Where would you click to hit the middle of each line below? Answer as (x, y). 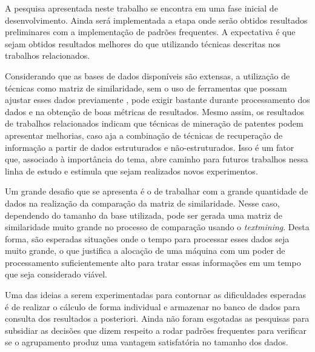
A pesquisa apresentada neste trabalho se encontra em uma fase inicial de (141, 8)
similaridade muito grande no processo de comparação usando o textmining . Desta (157, 227)
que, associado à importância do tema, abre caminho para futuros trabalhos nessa (157, 159)
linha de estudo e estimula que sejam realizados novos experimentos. (131, 171)
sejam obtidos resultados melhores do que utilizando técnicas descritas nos (143, 43)
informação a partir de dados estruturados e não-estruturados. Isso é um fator (150, 147)
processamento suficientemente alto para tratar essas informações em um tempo (153, 262)
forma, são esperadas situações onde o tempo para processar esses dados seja (147, 238)
